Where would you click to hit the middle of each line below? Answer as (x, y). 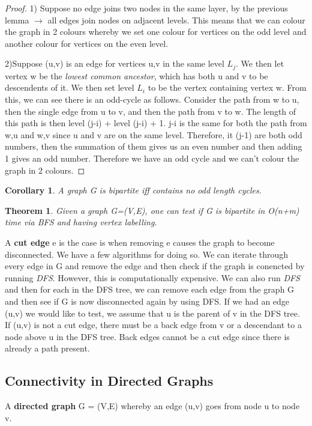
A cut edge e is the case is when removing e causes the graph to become (140, 242)
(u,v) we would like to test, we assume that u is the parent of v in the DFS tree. (152, 313)
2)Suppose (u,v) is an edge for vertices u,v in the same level (115, 63)
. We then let (260, 63)
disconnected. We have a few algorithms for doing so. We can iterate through (147, 254)
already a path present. (47, 348)
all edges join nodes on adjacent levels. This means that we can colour (176, 20)
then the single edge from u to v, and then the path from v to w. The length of (151, 111)
